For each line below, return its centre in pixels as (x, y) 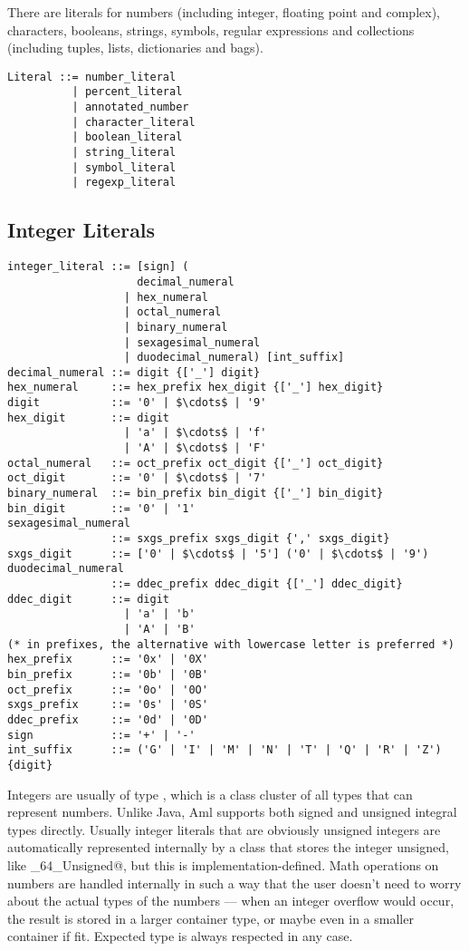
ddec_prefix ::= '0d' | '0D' (108, 719)
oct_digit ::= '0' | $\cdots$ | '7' (137, 478)
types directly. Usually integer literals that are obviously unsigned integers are (224, 829)
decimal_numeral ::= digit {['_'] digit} (134, 372)
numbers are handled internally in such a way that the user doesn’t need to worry (234, 883)
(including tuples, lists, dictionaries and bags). (135, 48)
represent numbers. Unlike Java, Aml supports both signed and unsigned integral (232, 812)
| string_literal (124, 153)
